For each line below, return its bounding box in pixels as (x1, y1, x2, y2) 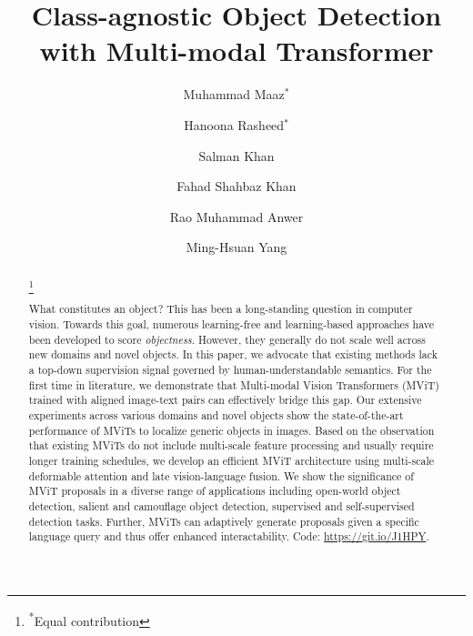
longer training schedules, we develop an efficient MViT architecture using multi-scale (28, 453, 435, 469)
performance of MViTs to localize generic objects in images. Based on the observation (28, 422, 435, 438)
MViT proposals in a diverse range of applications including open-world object (28, 483, 401, 499)
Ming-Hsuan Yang (186, 237, 287, 257)
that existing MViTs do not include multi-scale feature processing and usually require (28, 438, 434, 453)
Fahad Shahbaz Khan (176, 177, 297, 196)
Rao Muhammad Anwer (169, 207, 304, 226)
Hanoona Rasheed (184, 115, 285, 134)
